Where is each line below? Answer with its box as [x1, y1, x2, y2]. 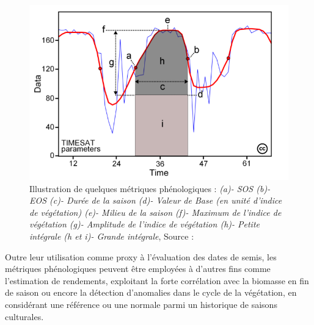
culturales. [5, 310, 44, 323]
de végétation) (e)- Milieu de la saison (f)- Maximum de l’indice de [29, 205, 282, 218]
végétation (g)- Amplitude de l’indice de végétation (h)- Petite [29, 218, 260, 230]
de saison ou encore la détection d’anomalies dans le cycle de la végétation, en [5, 286, 297, 299]
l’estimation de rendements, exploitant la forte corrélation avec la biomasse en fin [5, 274, 309, 287]
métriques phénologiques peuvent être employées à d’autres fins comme [5, 262, 271, 275]
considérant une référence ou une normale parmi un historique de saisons [5, 298, 277, 310]
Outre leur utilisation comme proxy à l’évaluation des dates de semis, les [5, 250, 277, 263]
